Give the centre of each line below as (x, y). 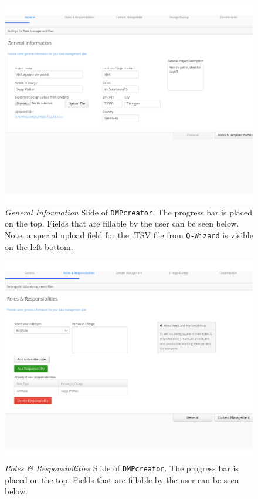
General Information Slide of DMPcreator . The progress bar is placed (129, 212)
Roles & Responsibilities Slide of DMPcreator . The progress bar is (122, 468)
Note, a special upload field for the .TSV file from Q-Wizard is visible (129, 235)
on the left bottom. (39, 246)
